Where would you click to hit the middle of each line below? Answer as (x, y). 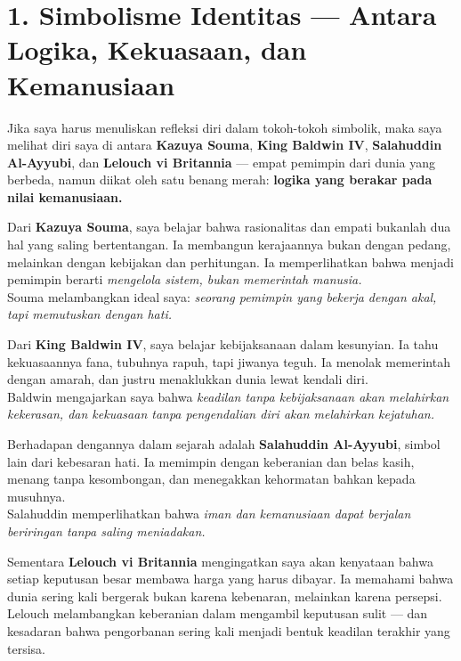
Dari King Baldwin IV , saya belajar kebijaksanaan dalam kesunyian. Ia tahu (223, 344)
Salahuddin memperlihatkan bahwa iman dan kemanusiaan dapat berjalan (209, 514)
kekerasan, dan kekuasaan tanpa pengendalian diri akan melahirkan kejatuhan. (221, 414)
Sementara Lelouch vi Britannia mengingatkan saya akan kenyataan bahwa (220, 561)
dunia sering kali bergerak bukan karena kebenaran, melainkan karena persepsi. (225, 596)
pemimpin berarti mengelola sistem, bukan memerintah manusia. (185, 279)
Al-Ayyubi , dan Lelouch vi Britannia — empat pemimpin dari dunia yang (222, 162)
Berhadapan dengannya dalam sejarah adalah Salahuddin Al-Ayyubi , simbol (224, 444)
